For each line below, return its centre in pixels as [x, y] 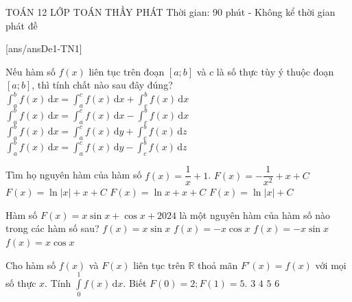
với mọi [331, 265]
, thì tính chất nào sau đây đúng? [102, 85]
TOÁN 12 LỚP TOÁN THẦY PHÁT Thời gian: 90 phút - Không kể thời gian [171, 12]
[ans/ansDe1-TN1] [44, 48]
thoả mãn [218, 265]
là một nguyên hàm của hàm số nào [255, 214]
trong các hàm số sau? [52, 228]
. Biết [135, 282]
